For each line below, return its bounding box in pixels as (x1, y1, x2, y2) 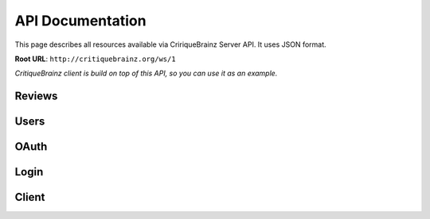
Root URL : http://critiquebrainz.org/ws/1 (14, 54, 176, 63)
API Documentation (14, 12, 147, 29)
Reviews (14, 90, 58, 103)
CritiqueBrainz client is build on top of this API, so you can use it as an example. (14, 68, 278, 79)
